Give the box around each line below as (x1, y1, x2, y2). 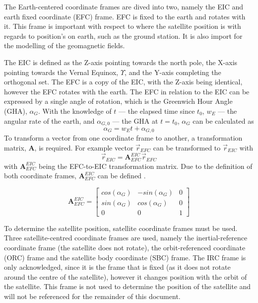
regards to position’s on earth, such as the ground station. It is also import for (4, 30, 243, 41)
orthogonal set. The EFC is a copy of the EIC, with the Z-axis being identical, (4, 76, 243, 87)
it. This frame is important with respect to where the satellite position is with (4, 21, 241, 31)
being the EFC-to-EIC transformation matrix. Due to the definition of (39, 160, 253, 171)
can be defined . (97, 170, 146, 181)
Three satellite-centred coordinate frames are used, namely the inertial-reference (4, 232, 248, 243)
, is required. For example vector (34, 143, 133, 153)
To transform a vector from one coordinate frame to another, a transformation (4, 133, 243, 143)
